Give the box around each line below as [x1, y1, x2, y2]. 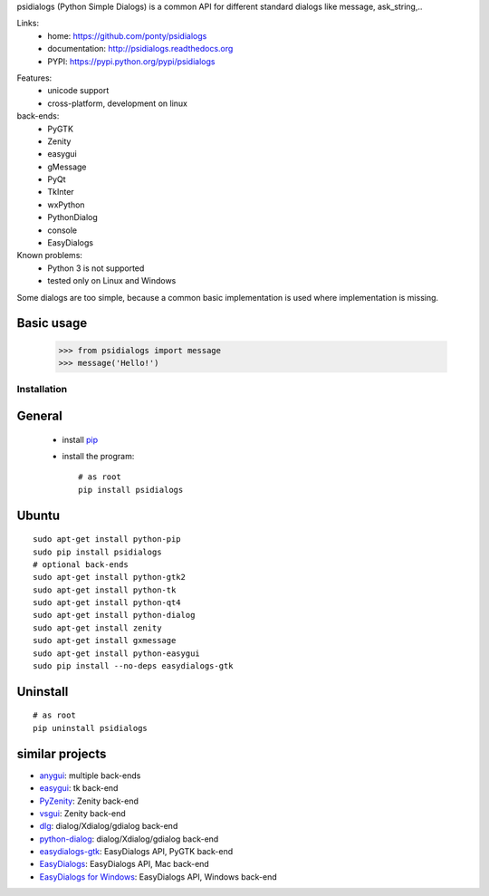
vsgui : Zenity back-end [39, 807, 126, 819]
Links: [16, 18, 40, 29]
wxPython [47, 199, 85, 210]
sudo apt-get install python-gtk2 [33, 572, 186, 583]
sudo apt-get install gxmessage [33, 635, 177, 646]
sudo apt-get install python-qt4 [33, 598, 181, 608]
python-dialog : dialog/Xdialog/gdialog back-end [39, 833, 219, 844]
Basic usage [16, 315, 88, 331]
